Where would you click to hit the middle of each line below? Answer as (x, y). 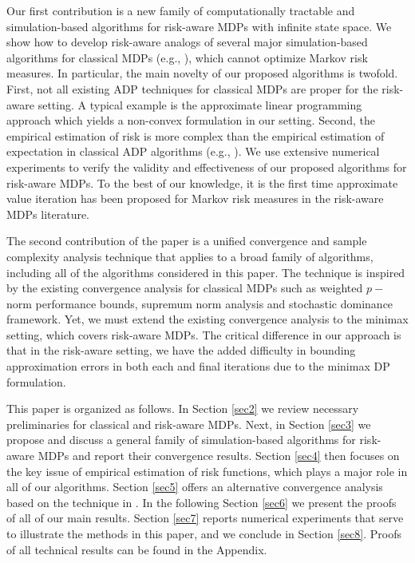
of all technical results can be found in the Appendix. (137, 549)
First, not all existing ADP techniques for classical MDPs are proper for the (192, 88)
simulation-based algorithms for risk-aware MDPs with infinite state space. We (199, 26)
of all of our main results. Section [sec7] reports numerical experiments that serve (205, 518)
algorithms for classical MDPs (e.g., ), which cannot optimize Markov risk (187, 57)
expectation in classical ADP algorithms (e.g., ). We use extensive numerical (193, 151)
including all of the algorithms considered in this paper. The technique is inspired (206, 272)
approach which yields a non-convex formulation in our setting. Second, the (191, 120)
